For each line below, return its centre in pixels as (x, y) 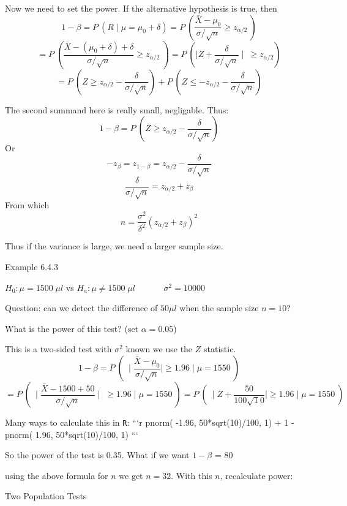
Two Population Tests (46, 496)
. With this (192, 475)
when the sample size (219, 308)
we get (131, 475)
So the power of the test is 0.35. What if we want (97, 455)
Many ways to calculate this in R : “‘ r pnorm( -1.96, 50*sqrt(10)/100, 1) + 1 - (150, 422)
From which (27, 205)
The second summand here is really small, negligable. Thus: (117, 109)
